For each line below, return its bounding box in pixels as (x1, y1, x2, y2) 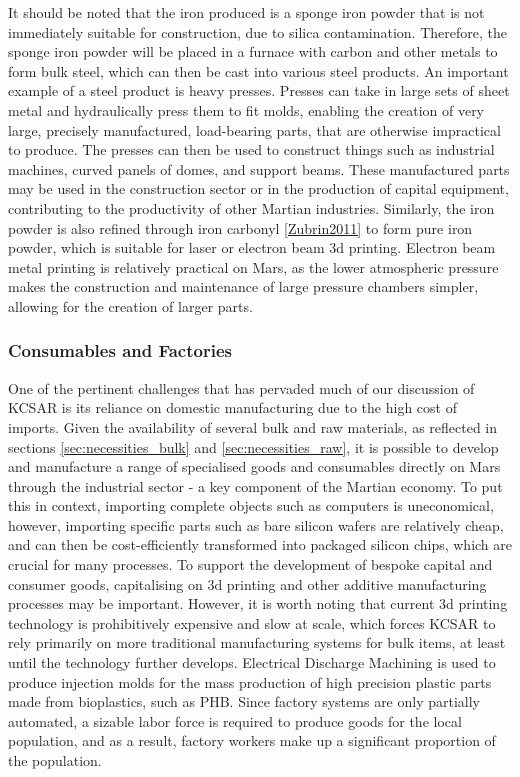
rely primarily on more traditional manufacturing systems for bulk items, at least (8, 632, 506, 653)
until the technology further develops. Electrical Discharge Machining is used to (8, 652, 496, 673)
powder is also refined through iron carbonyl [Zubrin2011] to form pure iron (8, 217, 473, 238)
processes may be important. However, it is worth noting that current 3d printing (8, 593, 508, 614)
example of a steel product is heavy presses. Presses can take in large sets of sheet (8, 80, 510, 101)
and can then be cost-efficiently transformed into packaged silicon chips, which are (8, 534, 513, 555)
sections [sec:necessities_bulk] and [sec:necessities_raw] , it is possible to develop (8, 436, 499, 457)
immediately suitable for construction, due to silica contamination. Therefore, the (8, 21, 507, 42)
